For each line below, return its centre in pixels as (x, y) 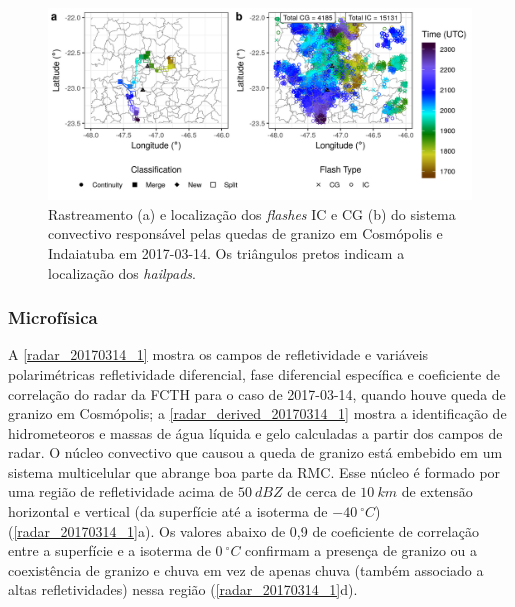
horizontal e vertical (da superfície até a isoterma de (168, 511)
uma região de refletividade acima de (121, 491)
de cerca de (321, 491)
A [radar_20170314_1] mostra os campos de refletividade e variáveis (218, 354)
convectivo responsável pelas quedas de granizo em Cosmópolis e (245, 233)
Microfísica (53, 317)
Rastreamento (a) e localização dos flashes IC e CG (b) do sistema (252, 213)
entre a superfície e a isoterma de (109, 550)
